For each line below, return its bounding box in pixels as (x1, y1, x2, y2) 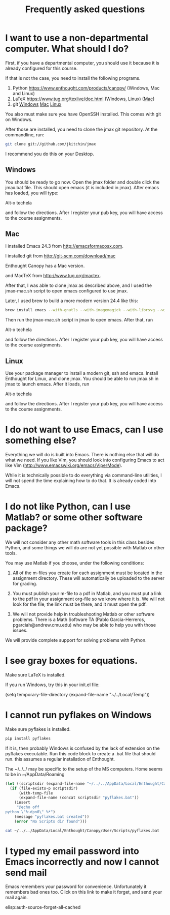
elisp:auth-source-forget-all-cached (5, 904, 81, 910)
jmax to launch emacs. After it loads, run (5, 381, 90, 387)
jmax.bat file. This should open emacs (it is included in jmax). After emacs (5, 184, 159, 190)
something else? (5, 435, 77, 446)
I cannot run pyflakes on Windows (5, 710, 152, 721)
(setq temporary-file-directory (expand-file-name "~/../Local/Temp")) (5, 691, 150, 697)
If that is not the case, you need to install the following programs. (5, 75, 141, 81)
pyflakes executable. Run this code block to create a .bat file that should (5, 750, 156, 756)
